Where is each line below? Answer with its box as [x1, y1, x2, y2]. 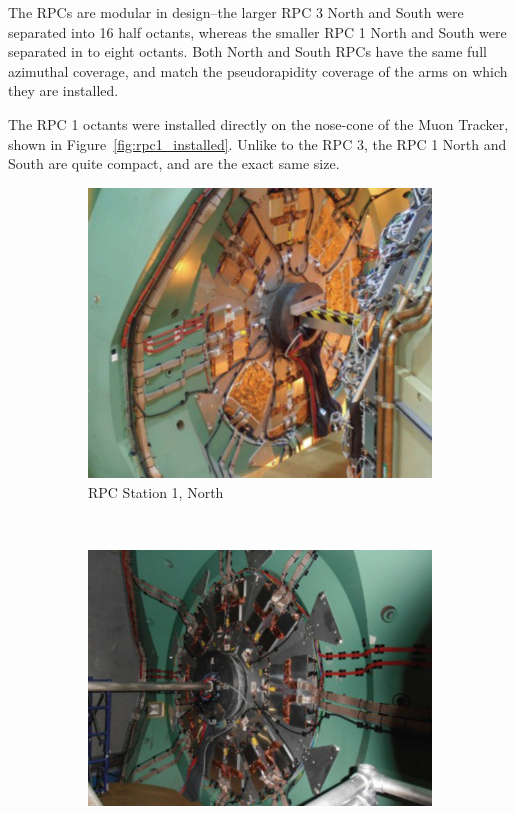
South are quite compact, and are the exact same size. [8, 153, 340, 174]
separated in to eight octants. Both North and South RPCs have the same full [8, 41, 487, 62]
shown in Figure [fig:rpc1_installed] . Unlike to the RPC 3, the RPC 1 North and [8, 133, 507, 154]
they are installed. [8, 80, 119, 101]
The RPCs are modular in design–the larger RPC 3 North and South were [8, 2, 464, 22]
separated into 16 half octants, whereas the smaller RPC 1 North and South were [8, 21, 507, 42]
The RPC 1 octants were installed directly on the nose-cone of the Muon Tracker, [8, 113, 509, 134]
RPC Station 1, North [88, 481, 224, 502]
